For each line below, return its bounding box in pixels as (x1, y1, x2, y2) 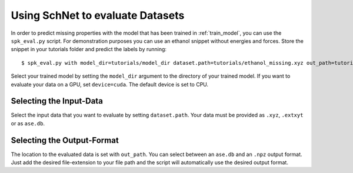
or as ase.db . (11, 119, 45, 127)
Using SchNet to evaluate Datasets (11, 9, 185, 22)
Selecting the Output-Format (11, 135, 119, 145)
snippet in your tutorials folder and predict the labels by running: (11, 46, 167, 53)
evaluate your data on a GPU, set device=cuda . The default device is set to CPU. (11, 81, 209, 88)
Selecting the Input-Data (11, 96, 103, 106)
